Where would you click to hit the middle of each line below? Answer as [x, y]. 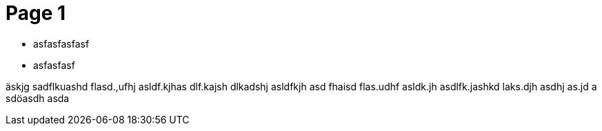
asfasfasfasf [61, 43]
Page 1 [36, 13]
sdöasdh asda [38, 98]
